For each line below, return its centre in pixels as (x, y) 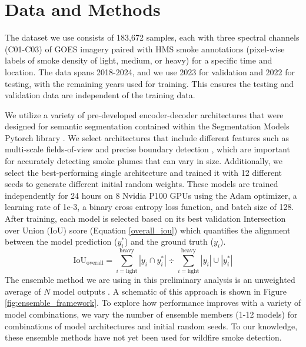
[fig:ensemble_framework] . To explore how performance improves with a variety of (153, 303)
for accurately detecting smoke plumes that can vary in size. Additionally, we (144, 161)
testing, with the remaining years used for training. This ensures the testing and (149, 83)
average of (23, 291)
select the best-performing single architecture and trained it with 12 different (144, 172)
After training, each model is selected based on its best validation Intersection (145, 218)
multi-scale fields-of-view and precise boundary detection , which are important (147, 149)
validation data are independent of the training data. (100, 95)
